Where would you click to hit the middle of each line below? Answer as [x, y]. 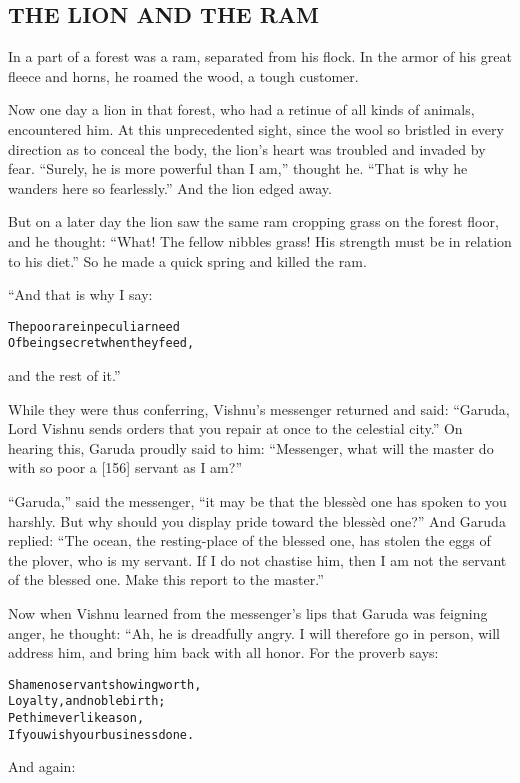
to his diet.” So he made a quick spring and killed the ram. [187, 260]
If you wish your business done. [101, 734]
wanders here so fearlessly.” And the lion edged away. [170, 187]
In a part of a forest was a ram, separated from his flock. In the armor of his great [260, 56]
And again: [42, 766]
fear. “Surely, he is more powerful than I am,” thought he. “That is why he [238, 168]
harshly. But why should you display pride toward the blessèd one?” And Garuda [257, 520]
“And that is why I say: [80, 294]
